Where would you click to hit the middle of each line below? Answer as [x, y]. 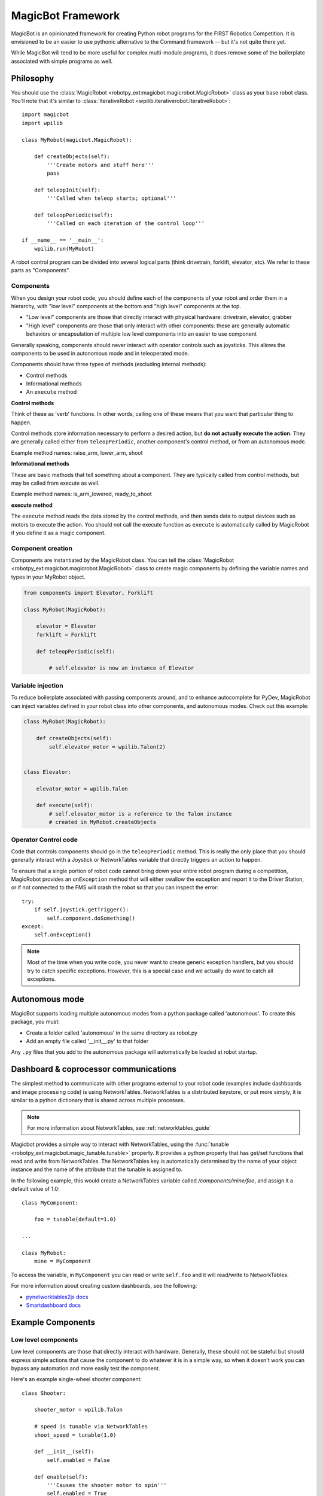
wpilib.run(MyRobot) [64, 249]
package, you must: [35, 1022]
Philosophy [33, 78]
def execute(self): [65, 805]
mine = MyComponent [63, 1261]
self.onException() [63, 935]
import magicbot [45, 115]
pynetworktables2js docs [57, 1297]
